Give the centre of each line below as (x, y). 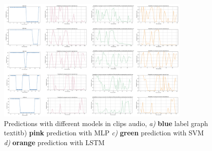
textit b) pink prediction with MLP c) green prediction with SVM (104, 133)
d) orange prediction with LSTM (54, 142)
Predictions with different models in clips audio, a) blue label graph (106, 123)
